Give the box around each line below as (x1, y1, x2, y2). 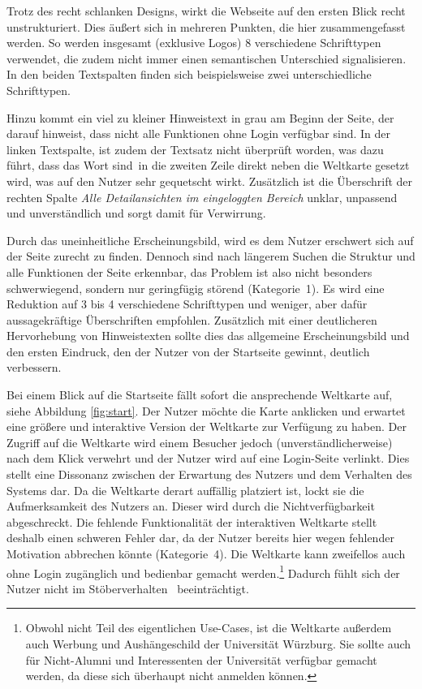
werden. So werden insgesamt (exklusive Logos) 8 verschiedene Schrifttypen (6, 34, 381, 51)
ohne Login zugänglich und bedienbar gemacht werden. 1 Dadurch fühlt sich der (6, 562, 400, 581)
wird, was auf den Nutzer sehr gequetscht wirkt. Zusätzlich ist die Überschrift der (6, 172, 413, 189)
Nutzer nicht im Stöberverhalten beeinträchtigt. (6, 579, 249, 596)
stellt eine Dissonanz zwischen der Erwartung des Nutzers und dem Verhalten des (6, 466, 412, 483)
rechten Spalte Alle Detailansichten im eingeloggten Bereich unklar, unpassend (6, 188, 398, 205)
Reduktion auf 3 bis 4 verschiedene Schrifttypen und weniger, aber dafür (6, 295, 368, 312)
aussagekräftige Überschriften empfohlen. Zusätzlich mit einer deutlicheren (6, 311, 377, 328)
